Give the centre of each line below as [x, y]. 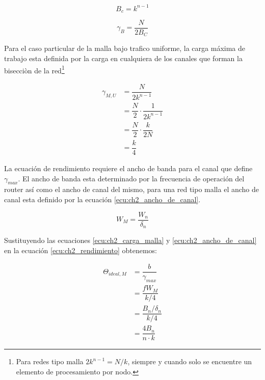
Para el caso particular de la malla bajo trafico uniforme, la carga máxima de [125, 48]
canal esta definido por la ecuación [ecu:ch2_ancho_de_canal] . [102, 199]
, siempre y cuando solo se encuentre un [190, 361]
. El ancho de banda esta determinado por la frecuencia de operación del [131, 178]
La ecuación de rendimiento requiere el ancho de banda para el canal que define [128, 168]
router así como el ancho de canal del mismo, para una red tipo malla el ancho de [131, 189]
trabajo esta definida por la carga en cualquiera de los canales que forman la [123, 58]
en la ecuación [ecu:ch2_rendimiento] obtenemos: [81, 250]
